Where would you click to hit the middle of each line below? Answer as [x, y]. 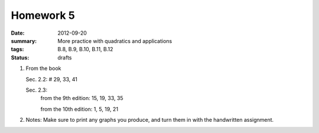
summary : [24, 41]
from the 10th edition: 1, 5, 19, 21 [79, 109]
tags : [17, 49]
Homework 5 [43, 15]
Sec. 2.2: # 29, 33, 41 [52, 79]
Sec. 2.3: [36, 90]
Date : [18, 33]
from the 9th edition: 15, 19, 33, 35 [82, 98]
